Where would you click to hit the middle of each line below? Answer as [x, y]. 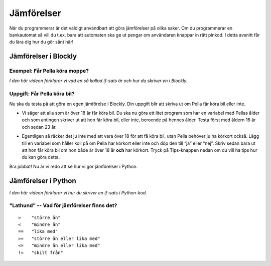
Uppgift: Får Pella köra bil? [42, 94]
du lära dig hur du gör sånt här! [41, 42]
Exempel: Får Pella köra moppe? [49, 71]
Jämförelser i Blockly [43, 56]
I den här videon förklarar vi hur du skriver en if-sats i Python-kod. [78, 192]
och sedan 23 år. [39, 127]
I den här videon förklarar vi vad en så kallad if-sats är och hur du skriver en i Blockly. [98, 81]
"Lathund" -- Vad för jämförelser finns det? [63, 205]
